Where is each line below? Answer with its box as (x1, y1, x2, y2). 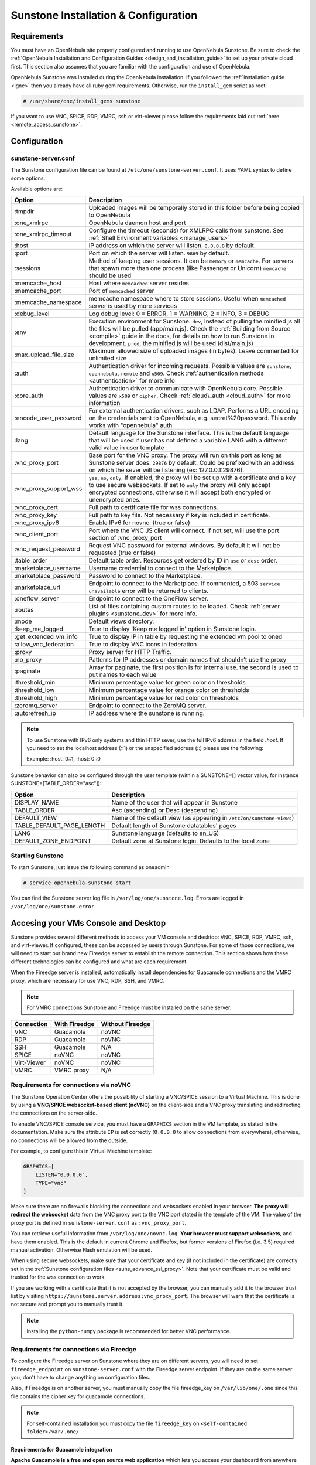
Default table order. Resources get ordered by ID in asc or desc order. (88, 557, 277, 565)
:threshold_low (14, 686, 55, 694)
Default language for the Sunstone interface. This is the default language (88, 429, 290, 437)
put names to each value (88, 671, 157, 679)
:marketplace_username (14, 564, 81, 573)
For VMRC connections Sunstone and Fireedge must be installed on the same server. (26, 1004, 232, 1011)
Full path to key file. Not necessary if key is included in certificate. (88, 511, 270, 519)
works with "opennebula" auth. (88, 421, 174, 430)
